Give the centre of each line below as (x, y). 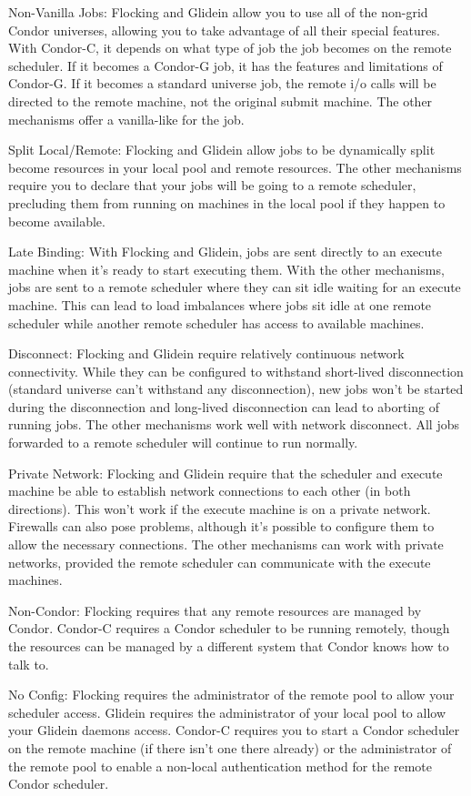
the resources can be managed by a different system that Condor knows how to (229, 646)
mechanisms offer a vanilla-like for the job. (126, 119)
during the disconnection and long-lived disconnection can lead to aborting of (224, 406)
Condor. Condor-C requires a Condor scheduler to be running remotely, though (229, 628)
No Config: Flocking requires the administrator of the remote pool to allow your (231, 695)
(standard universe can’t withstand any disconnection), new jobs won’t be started (236, 389)
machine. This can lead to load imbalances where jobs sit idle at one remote (220, 304)
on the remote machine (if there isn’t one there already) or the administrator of (230, 747)
